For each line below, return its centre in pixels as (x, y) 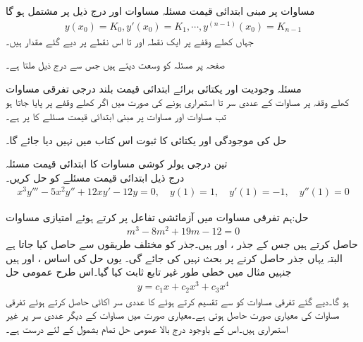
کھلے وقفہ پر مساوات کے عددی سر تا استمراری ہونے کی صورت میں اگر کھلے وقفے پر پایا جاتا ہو (177, 102)
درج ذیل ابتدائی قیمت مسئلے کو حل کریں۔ (95, 177)
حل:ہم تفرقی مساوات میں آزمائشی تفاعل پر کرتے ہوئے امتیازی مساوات (157, 217)
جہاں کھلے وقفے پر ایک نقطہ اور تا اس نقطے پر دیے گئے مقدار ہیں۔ (130, 41)
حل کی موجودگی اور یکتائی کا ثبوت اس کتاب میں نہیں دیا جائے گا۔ (146, 140)
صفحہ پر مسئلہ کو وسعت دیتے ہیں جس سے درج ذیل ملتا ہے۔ (115, 65)
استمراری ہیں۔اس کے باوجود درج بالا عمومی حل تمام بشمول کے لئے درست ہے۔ (147, 328)
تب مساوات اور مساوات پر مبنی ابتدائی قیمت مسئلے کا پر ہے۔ (116, 116)
